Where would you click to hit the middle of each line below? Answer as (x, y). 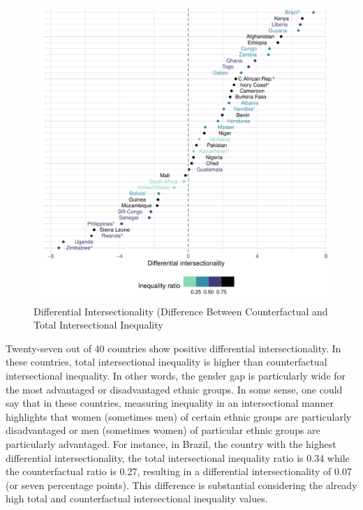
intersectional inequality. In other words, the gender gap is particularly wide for (176, 375)
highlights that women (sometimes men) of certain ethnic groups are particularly (179, 416)
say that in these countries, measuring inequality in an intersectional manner (170, 403)
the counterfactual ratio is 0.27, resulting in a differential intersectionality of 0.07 (179, 471)
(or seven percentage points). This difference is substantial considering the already (181, 485)
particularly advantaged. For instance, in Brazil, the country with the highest (171, 443)
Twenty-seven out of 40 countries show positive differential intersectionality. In (173, 348)
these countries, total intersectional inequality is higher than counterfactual (166, 362)
